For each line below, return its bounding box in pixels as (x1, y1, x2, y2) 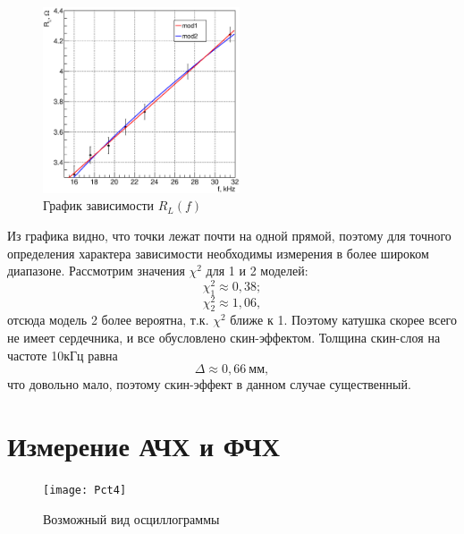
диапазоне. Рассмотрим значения (7, 261, 185, 280)
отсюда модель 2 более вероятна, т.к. (7, 310, 209, 329)
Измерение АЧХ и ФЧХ (7, 428, 280, 464)
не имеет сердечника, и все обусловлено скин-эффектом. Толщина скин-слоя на (7, 328, 441, 347)
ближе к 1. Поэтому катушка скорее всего (230, 310, 457, 329)
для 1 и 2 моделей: (206, 261, 308, 280)
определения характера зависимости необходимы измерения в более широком (7, 243, 429, 262)
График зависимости (43, 196, 155, 215)
